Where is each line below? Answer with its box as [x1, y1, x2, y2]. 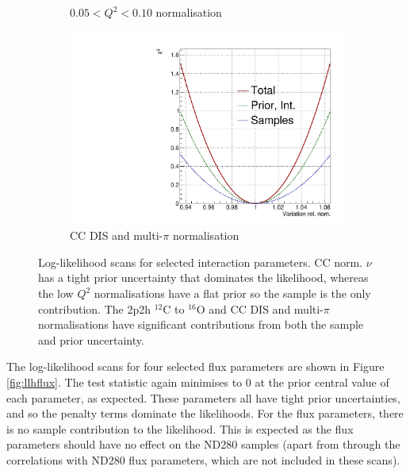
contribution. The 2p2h [38, 300, 151, 317]
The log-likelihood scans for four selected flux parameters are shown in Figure [6, 358, 385, 375]
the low [38, 285, 74, 302]
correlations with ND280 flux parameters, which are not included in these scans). [6, 452, 400, 468]
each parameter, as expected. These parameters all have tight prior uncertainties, [6, 389, 400, 406]
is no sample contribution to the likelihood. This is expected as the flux [6, 420, 354, 437]
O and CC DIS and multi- [196, 300, 324, 317]
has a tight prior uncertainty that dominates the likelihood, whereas [38, 269, 369, 286]
